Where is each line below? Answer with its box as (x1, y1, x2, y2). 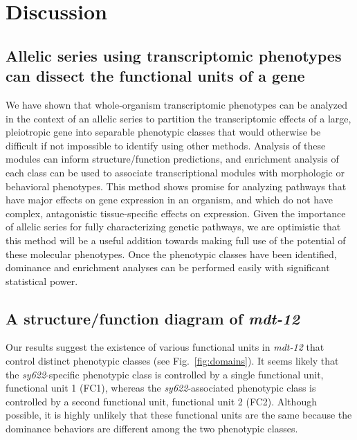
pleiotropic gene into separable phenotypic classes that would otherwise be (6, 125, 321, 139)
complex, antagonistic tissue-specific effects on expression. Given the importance (6, 205, 346, 220)
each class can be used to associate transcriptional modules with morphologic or (6, 165, 345, 179)
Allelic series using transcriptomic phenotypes (6, 44, 342, 66)
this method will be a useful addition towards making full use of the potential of (6, 232, 346, 247)
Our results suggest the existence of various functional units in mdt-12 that (6, 340, 324, 354)
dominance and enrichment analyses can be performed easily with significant (6, 260, 330, 275)
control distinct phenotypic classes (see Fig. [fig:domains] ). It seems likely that (6, 354, 339, 368)
